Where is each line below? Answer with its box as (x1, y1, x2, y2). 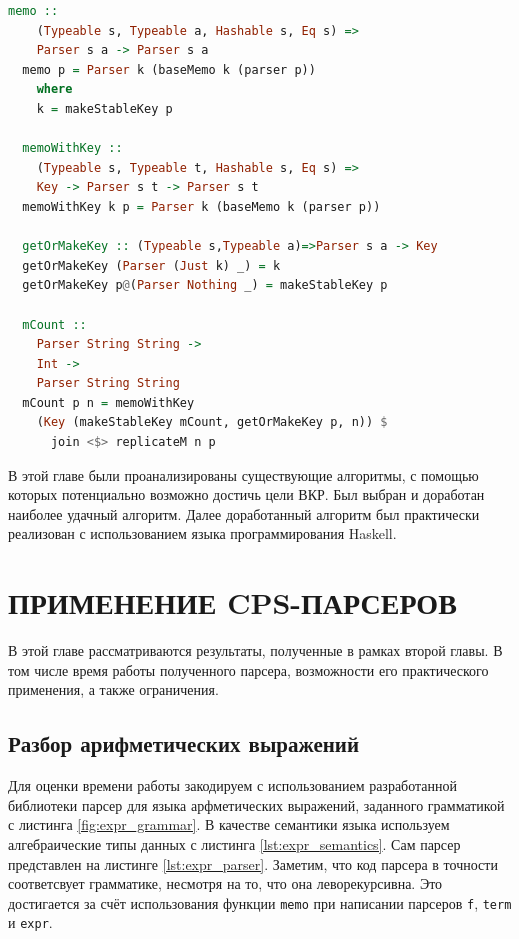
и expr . (8, 912, 53, 933)
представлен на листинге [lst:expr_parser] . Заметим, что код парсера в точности (8, 853, 498, 874)
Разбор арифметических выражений (8, 728, 360, 759)
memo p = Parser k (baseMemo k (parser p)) (22, 62, 316, 77)
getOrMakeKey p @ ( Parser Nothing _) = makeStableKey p (22, 278, 388, 293)
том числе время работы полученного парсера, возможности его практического (8, 659, 489, 680)
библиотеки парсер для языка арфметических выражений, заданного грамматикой (8, 794, 505, 815)
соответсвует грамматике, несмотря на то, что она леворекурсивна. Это (8, 873, 443, 894)
